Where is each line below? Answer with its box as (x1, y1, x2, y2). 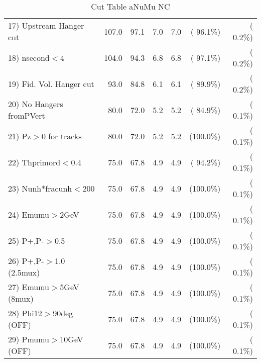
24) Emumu (8, 208, 50, 220)
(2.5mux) (8, 266, 40, 278)
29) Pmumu (8, 333, 50, 345)
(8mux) (8, 293, 34, 304)
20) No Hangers (8, 98, 63, 110)
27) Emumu (8, 281, 50, 293)
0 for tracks (41, 130, 82, 142)
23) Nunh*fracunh (8, 182, 72, 194)
